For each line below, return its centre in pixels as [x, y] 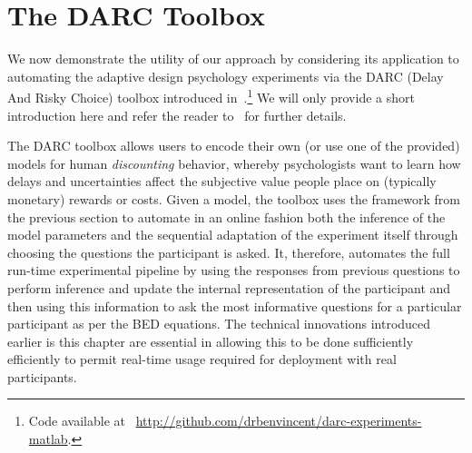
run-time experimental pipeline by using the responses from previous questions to [234, 270]
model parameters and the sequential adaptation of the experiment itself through [233, 235]
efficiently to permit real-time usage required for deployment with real [202, 359]
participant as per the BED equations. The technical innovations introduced [219, 324]
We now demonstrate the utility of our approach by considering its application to [233, 59]
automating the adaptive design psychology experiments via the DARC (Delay [226, 76]
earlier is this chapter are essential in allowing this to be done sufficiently [211, 341]
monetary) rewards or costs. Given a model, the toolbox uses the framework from [234, 198]
